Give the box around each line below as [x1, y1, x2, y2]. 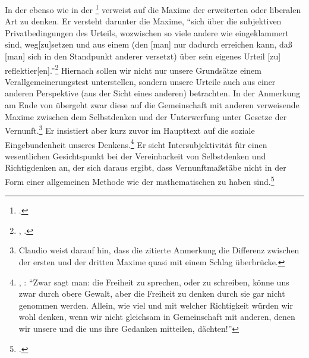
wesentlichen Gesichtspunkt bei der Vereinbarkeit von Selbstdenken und [5, 149, 266, 162]
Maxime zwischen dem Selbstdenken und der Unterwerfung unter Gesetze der [5, 110, 287, 123]
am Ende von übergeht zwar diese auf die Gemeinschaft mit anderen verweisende [5, 99, 299, 111]
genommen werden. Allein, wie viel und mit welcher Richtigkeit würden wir [18, 299, 293, 311]
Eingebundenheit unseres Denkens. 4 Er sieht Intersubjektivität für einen [5, 136, 267, 150]
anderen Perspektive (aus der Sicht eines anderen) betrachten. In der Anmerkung [5, 87, 301, 99]
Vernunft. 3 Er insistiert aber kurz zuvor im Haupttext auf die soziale [5, 123, 255, 136]
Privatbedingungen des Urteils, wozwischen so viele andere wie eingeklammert [5, 26, 289, 39]
